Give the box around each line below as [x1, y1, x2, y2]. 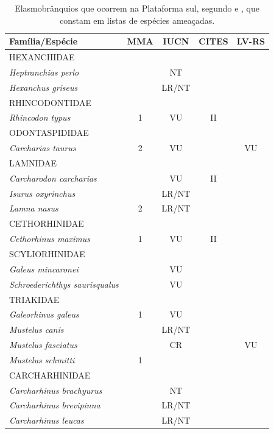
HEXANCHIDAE [9, 51, 75, 63]
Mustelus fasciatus [9, 338, 77, 351]
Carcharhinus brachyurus [9, 383, 102, 396]
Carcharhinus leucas [9, 414, 84, 427]
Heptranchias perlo [9, 65, 79, 78]
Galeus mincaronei [9, 262, 79, 275]
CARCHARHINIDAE [9, 368, 91, 381]
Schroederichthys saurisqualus [9, 277, 119, 290]
